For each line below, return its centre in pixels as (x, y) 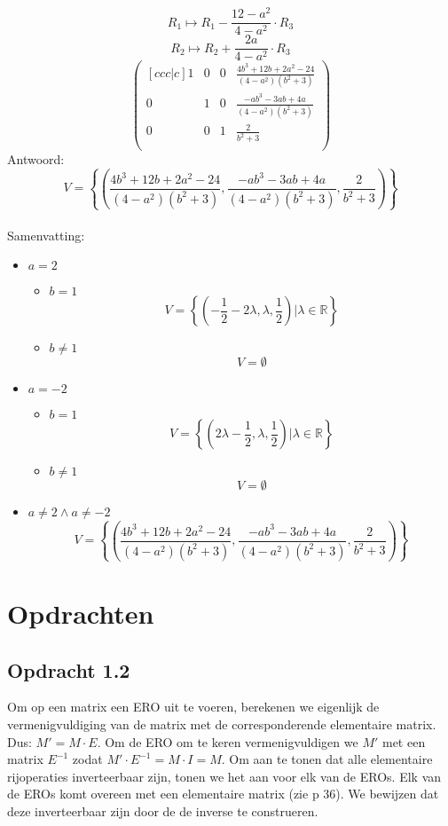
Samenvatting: (46, 235)
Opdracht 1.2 (69, 669)
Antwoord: (36, 159)
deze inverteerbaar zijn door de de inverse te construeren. (163, 810)
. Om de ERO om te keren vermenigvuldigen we (228, 741)
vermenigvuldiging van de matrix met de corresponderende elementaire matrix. (222, 724)
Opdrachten (81, 614)
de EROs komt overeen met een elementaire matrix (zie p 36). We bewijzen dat (223, 794)
